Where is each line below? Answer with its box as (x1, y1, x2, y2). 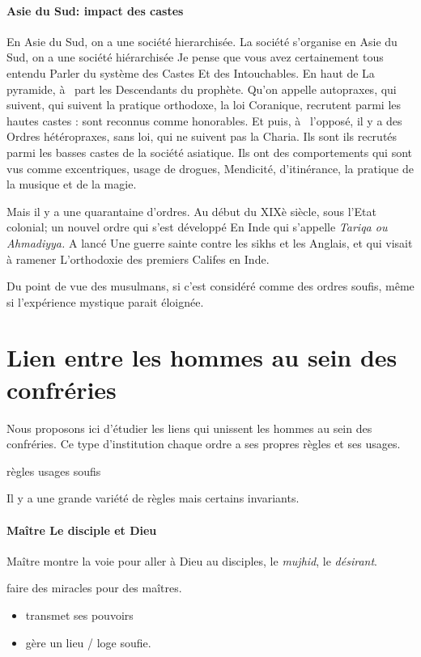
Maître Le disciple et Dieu (6, 521, 157, 538)
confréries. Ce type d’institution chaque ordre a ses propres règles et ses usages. (6, 435, 401, 452)
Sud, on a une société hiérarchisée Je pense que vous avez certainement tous (6, 49, 384, 66)
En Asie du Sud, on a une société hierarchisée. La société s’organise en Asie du (6, 32, 398, 49)
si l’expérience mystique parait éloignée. (6, 293, 204, 310)
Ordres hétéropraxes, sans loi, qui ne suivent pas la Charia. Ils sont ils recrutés (6, 128, 398, 145)
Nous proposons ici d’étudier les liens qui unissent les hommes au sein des (6, 419, 372, 436)
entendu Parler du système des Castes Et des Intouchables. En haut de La (6, 64, 375, 81)
